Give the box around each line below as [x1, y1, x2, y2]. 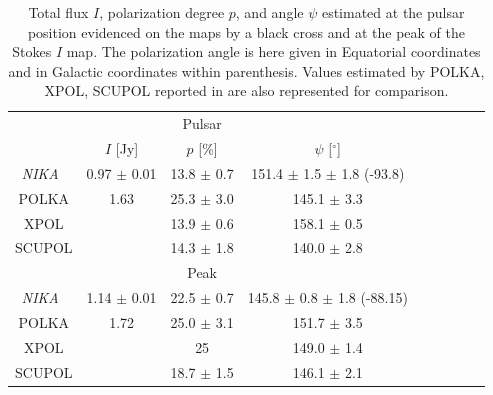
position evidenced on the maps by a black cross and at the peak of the [27, 21, 465, 42]
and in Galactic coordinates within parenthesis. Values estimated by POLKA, [8, 60, 485, 81]
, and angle [235, 2, 304, 22]
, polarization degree [99, 2, 225, 22]
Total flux [28, 2, 89, 22]
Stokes [12, 41, 52, 62]
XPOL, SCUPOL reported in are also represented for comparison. [44, 80, 449, 101]
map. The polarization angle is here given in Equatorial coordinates [66, 41, 481, 62]
